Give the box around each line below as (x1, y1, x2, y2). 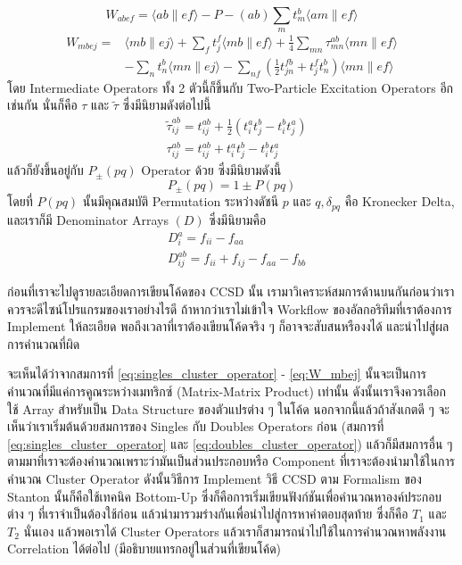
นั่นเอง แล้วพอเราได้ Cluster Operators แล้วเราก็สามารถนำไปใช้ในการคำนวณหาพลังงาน (23, 521, 447, 540)
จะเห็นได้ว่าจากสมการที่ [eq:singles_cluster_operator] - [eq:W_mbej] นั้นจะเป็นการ (7, 364, 426, 383)
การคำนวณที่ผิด (7, 334, 80, 353)
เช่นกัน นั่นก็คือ (7, 96, 78, 114)
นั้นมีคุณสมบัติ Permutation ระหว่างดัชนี (82, 192, 279, 211)
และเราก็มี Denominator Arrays (7, 210, 169, 228)
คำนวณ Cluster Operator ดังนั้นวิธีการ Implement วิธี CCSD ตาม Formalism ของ (7, 469, 422, 487)
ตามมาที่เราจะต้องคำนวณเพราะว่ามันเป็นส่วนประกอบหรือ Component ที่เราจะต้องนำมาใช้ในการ (7, 452, 455, 470)
